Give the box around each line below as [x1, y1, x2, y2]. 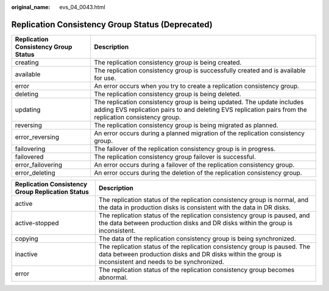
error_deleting [15, 168, 55, 177]
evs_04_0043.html [59, 4, 106, 10]
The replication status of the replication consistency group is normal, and [98, 195, 309, 204]
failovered [15, 152, 44, 161]
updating [15, 105, 41, 114]
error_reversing [15, 133, 59, 141]
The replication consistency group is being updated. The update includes [94, 97, 304, 106]
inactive [15, 250, 38, 258]
